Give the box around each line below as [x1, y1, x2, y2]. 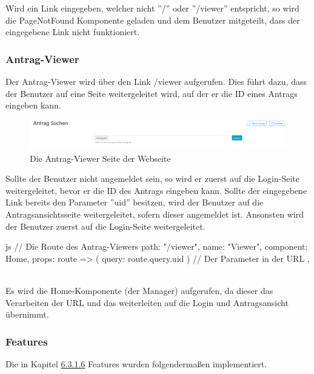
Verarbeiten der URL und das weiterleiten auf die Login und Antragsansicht [5, 296, 289, 309]
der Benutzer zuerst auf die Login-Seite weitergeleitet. [5, 219, 205, 232]
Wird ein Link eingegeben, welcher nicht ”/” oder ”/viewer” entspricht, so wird [5, 2, 299, 14]
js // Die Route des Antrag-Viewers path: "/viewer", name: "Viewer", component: [5, 240, 308, 253]
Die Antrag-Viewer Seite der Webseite [30, 152, 171, 164]
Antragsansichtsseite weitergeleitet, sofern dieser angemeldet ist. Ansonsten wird [5, 208, 304, 221]
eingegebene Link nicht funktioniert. [5, 25, 140, 38]
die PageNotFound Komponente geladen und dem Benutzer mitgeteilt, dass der [5, 13, 300, 26]
